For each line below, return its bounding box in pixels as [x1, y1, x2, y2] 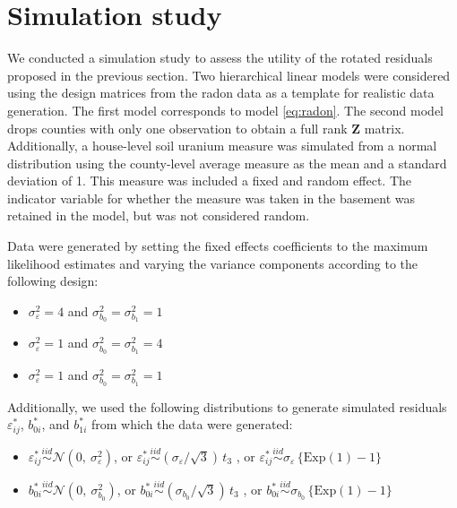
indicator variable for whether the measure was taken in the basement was [7, 188, 416, 207]
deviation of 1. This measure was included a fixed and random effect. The [7, 171, 412, 190]
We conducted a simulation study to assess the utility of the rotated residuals [7, 48, 433, 67]
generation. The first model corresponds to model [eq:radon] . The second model [7, 100, 444, 119]
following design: [7, 271, 99, 290]
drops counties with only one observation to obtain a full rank [7, 118, 348, 137]
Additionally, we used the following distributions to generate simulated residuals [7, 397, 447, 416]
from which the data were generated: [91, 415, 293, 434]
